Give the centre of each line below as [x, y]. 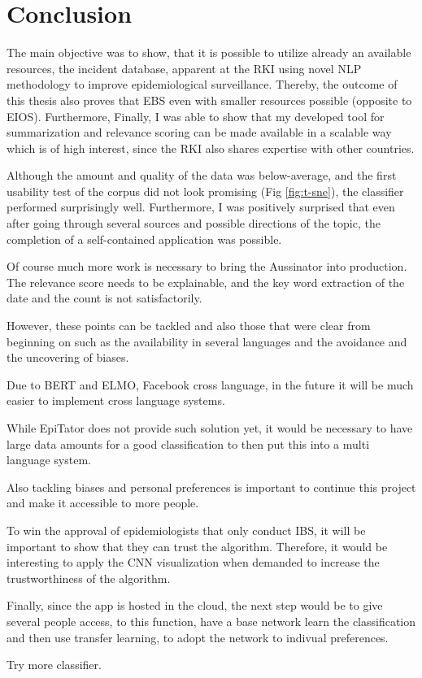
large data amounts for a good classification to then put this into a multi [188, 443]
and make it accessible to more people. [103, 503]
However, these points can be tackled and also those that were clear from [189, 326]
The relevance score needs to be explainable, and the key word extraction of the [206, 282]
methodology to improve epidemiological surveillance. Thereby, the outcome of [202, 84]
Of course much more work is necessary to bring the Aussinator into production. [207, 266]
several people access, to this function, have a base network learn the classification [211, 621]
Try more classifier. [54, 665]
